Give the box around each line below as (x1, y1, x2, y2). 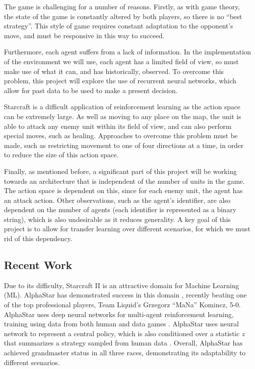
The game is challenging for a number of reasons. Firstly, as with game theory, (4, 1, 240, 11)
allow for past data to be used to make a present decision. (4, 85, 178, 95)
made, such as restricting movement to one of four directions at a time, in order (4, 140, 244, 150)
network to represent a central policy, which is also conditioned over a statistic (4, 328, 240, 338)
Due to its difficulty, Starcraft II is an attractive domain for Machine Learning (4, 280, 239, 290)
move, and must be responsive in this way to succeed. (4, 30, 165, 40)
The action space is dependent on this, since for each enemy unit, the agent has (4, 185, 243, 196)
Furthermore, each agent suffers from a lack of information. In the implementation (4, 47, 251, 57)
